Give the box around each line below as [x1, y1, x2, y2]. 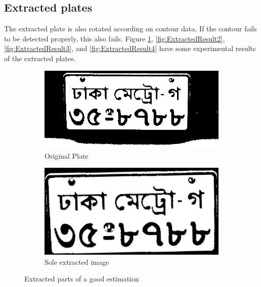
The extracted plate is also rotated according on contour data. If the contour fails [4, 23, 257, 34]
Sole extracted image [45, 256, 109, 267]
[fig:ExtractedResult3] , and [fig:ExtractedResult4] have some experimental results [4, 43, 256, 54]
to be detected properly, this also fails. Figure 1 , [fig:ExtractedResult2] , [4, 33, 225, 43]
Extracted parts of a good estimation [24, 273, 139, 284]
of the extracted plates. [4, 53, 76, 63]
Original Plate [45, 150, 89, 161]
